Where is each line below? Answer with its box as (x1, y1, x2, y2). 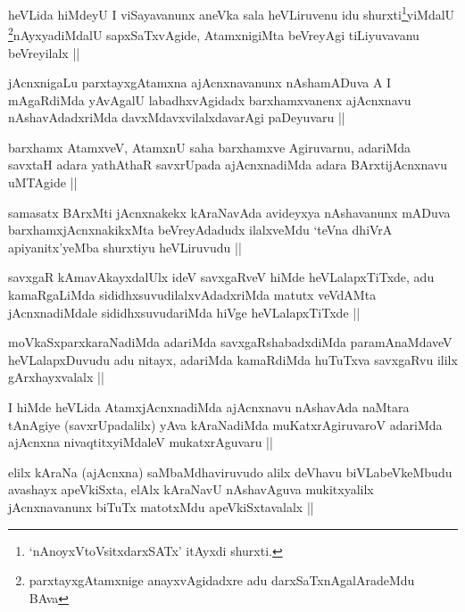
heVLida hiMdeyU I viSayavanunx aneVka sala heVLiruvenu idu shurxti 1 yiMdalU (8, 3, 455, 23)
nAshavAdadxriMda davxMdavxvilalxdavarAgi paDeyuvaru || (8, 108, 345, 127)
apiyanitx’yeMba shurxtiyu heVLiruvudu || (8, 237, 242, 256)
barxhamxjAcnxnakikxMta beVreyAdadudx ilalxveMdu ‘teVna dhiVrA (8, 220, 393, 239)
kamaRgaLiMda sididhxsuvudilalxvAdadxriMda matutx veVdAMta (8, 285, 377, 304)
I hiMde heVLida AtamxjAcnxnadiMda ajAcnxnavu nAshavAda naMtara (8, 398, 410, 416)
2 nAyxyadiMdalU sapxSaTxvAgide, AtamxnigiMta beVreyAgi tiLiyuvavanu (8, 23, 419, 44)
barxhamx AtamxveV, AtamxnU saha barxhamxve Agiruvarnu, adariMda (8, 137, 411, 156)
